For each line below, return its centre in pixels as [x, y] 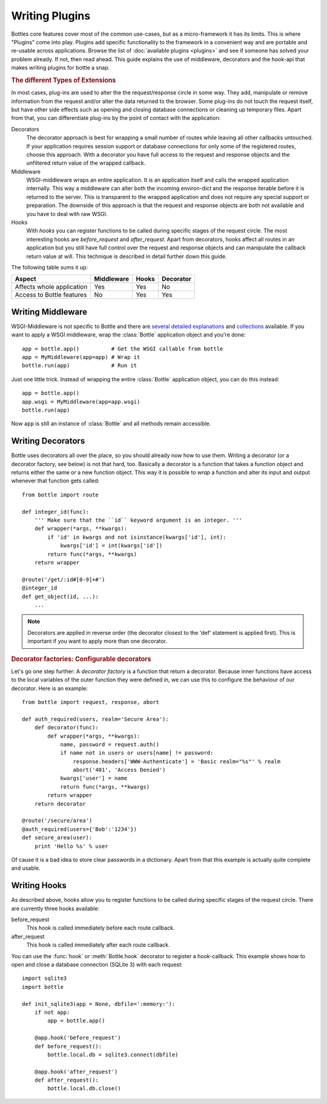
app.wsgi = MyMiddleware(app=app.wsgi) [81, 402]
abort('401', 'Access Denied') [119, 770]
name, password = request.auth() [110, 744]
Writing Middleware [49, 312]
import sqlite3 [45, 978]
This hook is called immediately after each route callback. [98, 945]
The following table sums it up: [49, 267]
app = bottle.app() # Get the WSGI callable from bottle [123, 349]
